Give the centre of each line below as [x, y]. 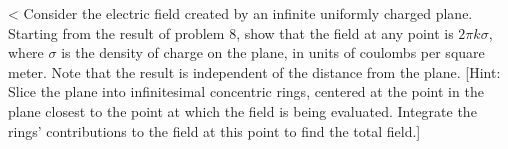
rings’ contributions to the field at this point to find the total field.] [214, 130]
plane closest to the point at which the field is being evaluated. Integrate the [242, 110]
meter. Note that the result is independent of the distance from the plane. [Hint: [254, 71]
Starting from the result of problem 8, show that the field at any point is [231, 32]
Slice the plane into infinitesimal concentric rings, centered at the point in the [246, 91]
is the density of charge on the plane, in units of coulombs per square [273, 52]
